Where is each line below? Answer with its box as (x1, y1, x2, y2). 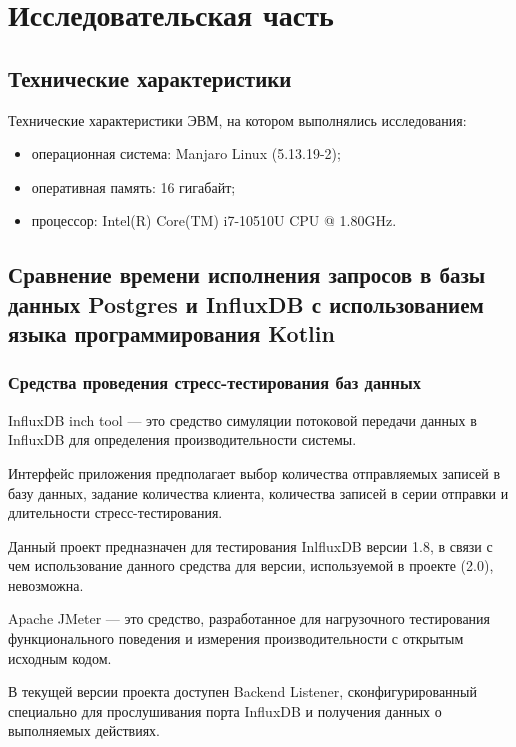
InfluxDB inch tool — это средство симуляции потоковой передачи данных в (8, 409, 477, 430)
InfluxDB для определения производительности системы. (8, 429, 357, 450)
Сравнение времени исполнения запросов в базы (8, 259, 486, 290)
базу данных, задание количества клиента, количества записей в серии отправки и (8, 482, 509, 503)
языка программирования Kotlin (8, 318, 335, 349)
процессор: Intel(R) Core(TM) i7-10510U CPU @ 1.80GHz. (31, 210, 397, 231)
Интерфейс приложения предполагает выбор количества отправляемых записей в (8, 462, 501, 483)
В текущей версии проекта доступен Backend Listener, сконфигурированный (8, 681, 477, 702)
